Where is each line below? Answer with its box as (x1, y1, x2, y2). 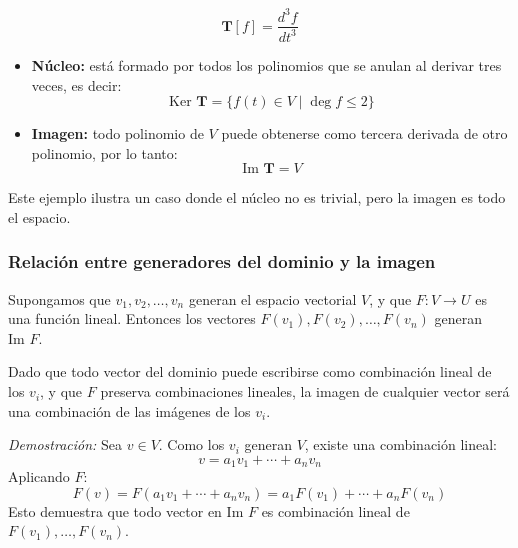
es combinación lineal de (261, 500, 410, 521)
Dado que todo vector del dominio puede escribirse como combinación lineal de (8, 361, 492, 382)
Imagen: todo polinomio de (31, 123, 204, 144)
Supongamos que (8, 288, 111, 309)
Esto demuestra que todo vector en (8, 500, 222, 521)
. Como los (158, 434, 225, 455)
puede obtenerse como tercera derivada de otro (221, 123, 508, 144)
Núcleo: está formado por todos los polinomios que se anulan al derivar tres (31, 54, 502, 75)
